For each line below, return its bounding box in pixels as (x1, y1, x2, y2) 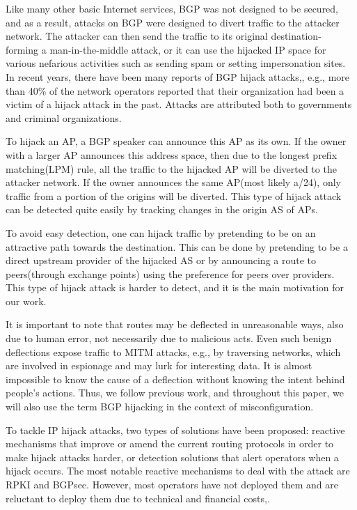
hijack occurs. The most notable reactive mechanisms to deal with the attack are (6, 463, 350, 478)
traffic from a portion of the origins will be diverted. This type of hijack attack (6, 188, 342, 203)
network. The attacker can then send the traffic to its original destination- (6, 29, 322, 43)
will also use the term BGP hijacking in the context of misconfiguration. (6, 399, 314, 414)
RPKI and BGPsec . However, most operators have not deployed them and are (6, 477, 339, 491)
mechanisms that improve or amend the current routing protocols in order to (6, 436, 334, 451)
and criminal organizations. (6, 110, 122, 125)
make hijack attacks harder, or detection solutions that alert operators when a (6, 449, 339, 464)
